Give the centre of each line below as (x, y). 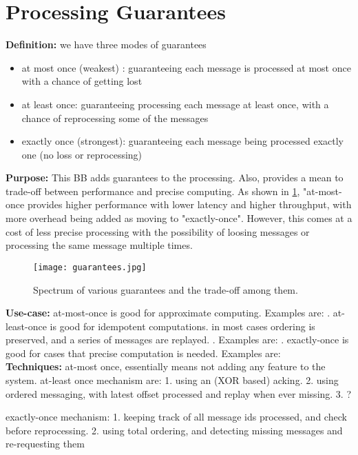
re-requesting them (45, 444)
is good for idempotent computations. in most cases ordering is (182, 326)
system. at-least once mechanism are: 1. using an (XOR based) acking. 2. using (172, 380)
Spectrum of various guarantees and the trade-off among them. (166, 289)
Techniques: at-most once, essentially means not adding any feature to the (166, 366)
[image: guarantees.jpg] (90, 267)
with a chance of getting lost (82, 81)
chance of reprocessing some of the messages (115, 118)
